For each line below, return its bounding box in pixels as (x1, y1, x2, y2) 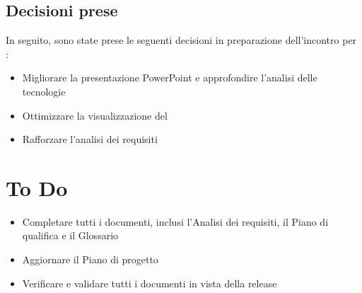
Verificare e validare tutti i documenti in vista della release (22, 275, 277, 290)
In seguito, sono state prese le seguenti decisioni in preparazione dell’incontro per (6, 33, 357, 47)
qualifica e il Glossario (22, 228, 119, 243)
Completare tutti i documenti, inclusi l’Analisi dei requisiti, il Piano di (22, 214, 329, 229)
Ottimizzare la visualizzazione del (22, 108, 168, 122)
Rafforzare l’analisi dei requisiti (22, 132, 158, 146)
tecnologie (22, 84, 66, 98)
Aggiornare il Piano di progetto (22, 252, 158, 267)
